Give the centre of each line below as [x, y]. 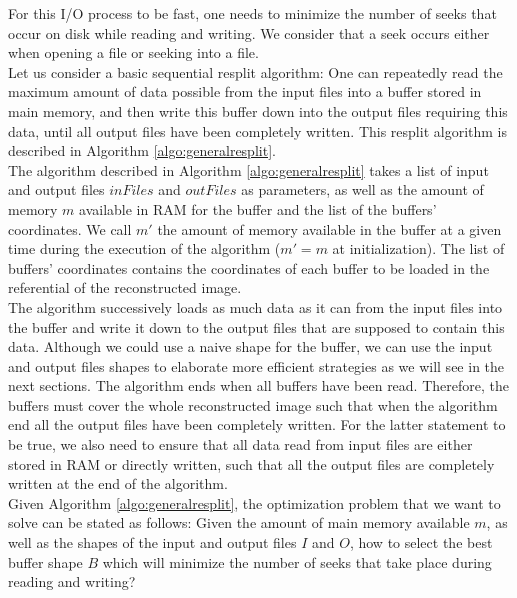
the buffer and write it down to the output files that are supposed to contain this [256, 326]
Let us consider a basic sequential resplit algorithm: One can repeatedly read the [255, 71]
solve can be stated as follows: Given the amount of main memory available [239, 522]
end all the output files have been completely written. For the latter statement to [257, 424]
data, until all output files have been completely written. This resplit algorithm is [257, 130]
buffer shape [45, 561]
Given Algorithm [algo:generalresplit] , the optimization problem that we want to [254, 502]
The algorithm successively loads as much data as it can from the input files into [255, 306]
